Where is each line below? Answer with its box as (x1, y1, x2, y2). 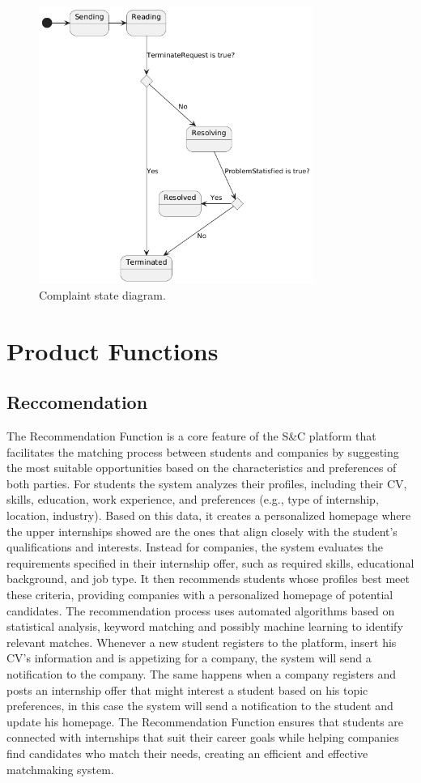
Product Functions (6, 334, 219, 367)
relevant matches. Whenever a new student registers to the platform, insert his (6, 633, 397, 650)
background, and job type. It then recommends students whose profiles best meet (6, 570, 410, 587)
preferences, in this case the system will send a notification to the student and (6, 697, 393, 714)
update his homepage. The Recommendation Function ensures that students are (6, 713, 404, 730)
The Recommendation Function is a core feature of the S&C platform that (6, 428, 376, 445)
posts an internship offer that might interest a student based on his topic (6, 681, 368, 698)
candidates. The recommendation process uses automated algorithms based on (6, 602, 395, 619)
